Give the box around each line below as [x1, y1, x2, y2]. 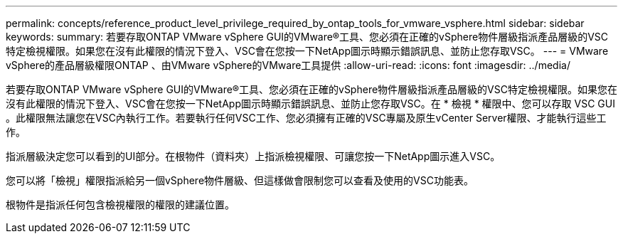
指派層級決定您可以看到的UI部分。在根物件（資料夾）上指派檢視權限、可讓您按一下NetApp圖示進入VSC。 [6, 150, 501, 162]
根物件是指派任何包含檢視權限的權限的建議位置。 [6, 198, 235, 211]
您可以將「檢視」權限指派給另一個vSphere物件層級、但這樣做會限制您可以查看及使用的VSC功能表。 [6, 174, 474, 186]
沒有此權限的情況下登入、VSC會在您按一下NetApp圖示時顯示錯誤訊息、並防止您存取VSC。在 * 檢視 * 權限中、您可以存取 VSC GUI [6, 97, 615, 110]
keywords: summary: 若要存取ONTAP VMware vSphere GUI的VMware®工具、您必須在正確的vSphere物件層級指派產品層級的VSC [6, 31, 609, 43]
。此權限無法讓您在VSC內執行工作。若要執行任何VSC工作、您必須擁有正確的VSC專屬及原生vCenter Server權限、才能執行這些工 [6, 112, 607, 124]
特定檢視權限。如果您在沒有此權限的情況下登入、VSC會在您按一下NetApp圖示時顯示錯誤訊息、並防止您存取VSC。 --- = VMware [6, 45, 609, 57]
